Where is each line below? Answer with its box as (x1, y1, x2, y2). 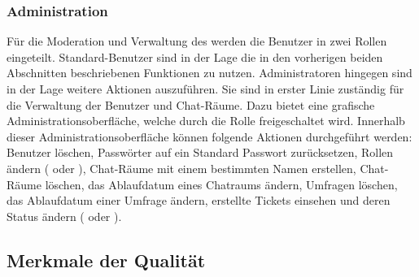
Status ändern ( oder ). (7, 207, 122, 224)
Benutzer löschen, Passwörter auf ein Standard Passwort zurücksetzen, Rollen (7, 144, 394, 161)
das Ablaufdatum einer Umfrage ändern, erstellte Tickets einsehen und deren (7, 192, 391, 209)
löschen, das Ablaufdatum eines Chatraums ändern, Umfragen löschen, (45, 175, 398, 193)
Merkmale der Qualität (7, 247, 206, 272)
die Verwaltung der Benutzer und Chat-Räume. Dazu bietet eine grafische (7, 96, 375, 113)
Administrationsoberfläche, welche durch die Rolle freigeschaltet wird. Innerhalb (7, 112, 405, 129)
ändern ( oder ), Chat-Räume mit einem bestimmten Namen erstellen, (7, 159, 356, 176)
